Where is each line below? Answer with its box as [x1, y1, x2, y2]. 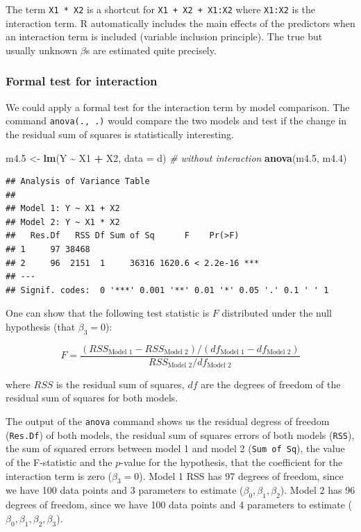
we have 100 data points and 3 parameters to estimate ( [6, 483, 244, 497]
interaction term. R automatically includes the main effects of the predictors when [6, 15, 355, 30]
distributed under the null [221, 306, 333, 320]
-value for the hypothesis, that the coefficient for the [120, 455, 343, 469]
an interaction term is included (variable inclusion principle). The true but [6, 29, 323, 44]
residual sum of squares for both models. [6, 390, 178, 405]
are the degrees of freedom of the [201, 376, 341, 391]
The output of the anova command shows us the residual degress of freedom [6, 414, 330, 429]
